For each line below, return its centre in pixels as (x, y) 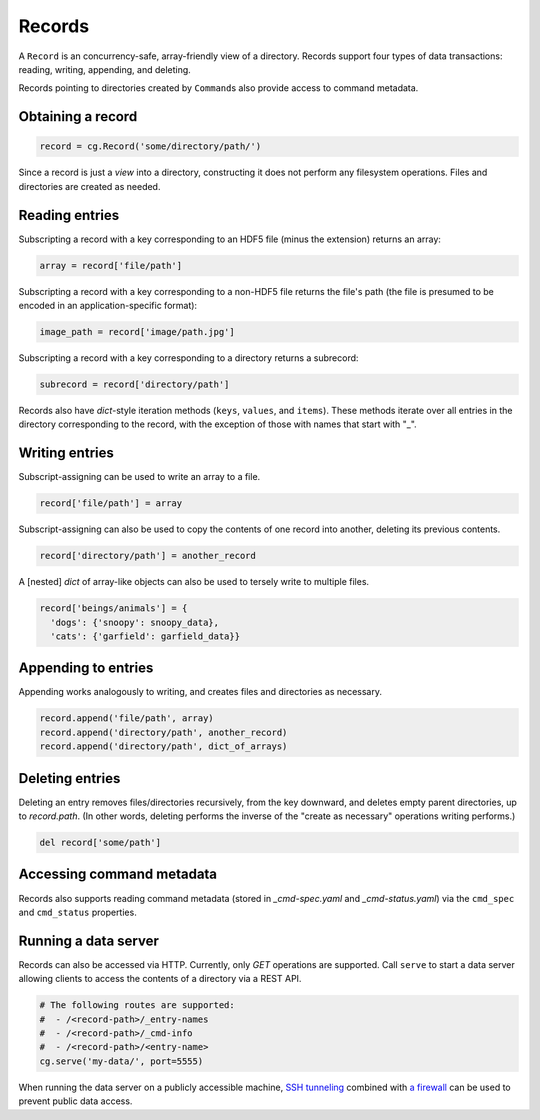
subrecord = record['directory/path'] (134, 384)
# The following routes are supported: (137, 1005)
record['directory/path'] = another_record (148, 556)
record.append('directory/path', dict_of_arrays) (163, 746)
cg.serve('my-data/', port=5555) (121, 1061)
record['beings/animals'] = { (113, 608)
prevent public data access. (75, 1101)
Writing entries (66, 453)
